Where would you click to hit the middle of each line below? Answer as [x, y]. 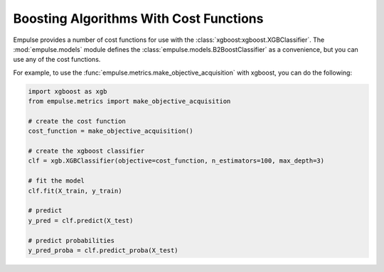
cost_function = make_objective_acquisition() [111, 131]
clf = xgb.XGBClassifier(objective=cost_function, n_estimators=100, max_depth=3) [176, 161]
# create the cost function [77, 121]
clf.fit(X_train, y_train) [75, 191]
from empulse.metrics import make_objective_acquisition [129, 102]
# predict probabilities [71, 240]
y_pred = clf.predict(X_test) [81, 221]
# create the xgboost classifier [86, 151]
